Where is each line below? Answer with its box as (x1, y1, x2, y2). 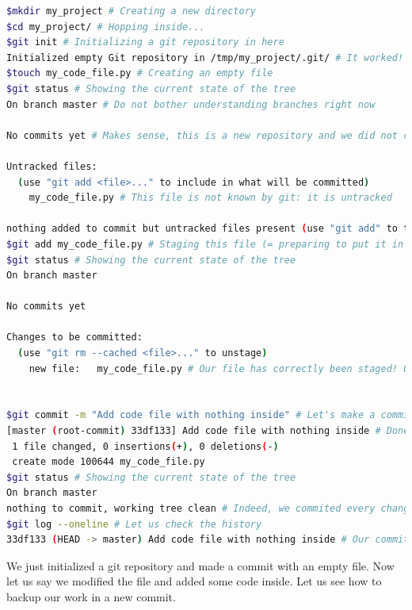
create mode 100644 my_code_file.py (12, 456, 205, 468)
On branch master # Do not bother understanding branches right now (6, 98, 376, 110)
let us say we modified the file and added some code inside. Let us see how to (6, 573, 382, 589)
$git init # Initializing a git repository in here (6, 36, 284, 48)
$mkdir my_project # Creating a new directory (6, 6, 256, 17)
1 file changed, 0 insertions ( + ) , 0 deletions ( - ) (12, 440, 279, 452)
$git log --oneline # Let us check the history (6, 518, 262, 530)
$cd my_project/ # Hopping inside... (6, 21, 205, 33)
